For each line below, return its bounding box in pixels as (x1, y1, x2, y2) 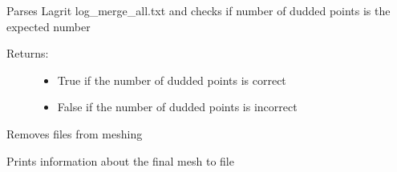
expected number (6, 18, 91, 34)
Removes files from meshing (6, 125, 143, 142)
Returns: (6, 45, 49, 62)
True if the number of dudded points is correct (57, 71, 286, 88)
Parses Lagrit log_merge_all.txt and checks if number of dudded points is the (6, 2, 391, 18)
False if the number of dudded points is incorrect (57, 98, 298, 115)
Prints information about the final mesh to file (6, 152, 234, 169)
